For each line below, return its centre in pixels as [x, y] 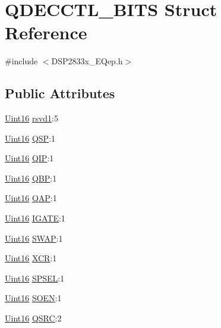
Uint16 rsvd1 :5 [31, 118]
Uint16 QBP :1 [31, 178]
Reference [46, 32]
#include [21, 61]
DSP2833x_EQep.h [87, 61]
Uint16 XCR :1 [31, 258]
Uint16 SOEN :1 [33, 298]
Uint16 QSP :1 [30, 138]
